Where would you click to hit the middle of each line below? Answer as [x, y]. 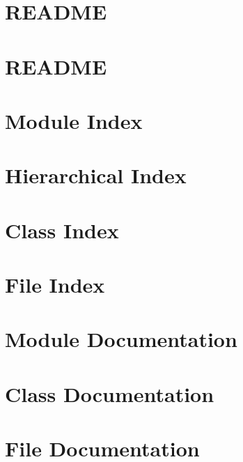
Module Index [74, 120]
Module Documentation [121, 339]
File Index [55, 285]
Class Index [62, 230]
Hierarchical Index [96, 175]
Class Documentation [110, 393]
